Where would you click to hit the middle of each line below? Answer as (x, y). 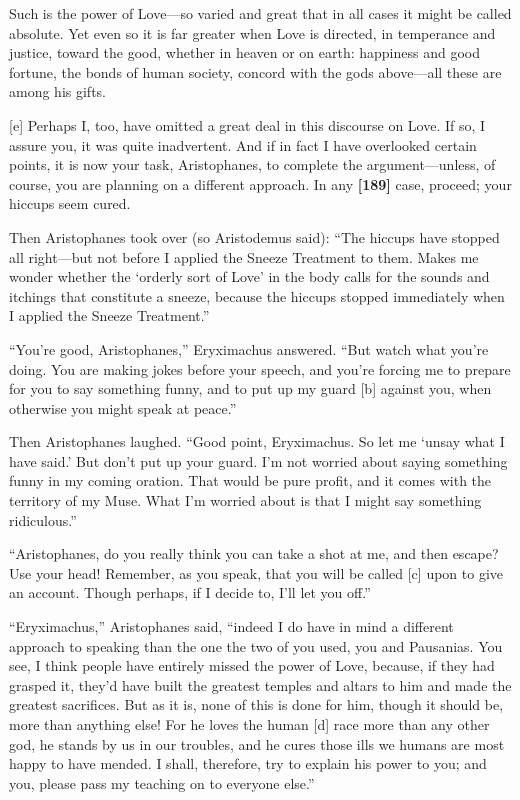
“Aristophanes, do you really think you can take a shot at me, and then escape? (254, 553)
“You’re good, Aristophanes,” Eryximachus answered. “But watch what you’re (249, 348)
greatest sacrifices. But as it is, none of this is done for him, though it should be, (256, 704)
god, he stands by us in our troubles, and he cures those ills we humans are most (257, 743)
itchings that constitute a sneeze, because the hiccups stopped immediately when (257, 295)
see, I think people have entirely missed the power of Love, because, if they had (252, 665)
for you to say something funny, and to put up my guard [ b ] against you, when (250, 388)
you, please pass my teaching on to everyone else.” (162, 782)
